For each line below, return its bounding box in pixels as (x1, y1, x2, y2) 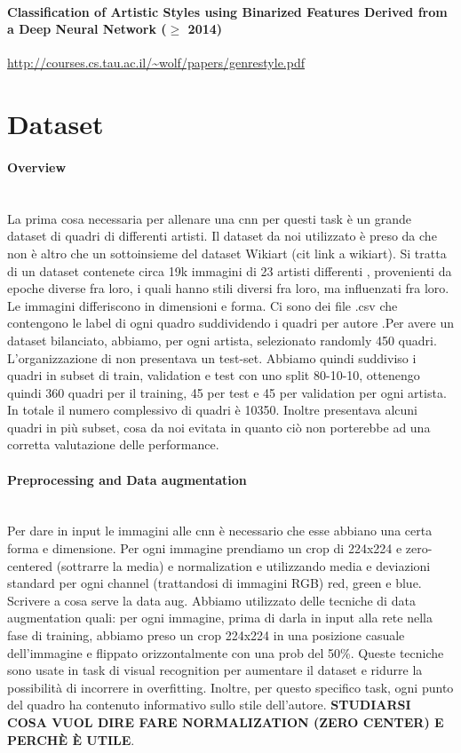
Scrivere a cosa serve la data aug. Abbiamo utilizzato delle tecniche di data (7, 591, 416, 609)
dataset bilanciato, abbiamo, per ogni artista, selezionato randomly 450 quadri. (7, 330, 437, 349)
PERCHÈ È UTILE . (7, 730, 135, 749)
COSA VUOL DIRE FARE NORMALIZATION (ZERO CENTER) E (7, 712, 444, 731)
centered (7, 556, 52, 575)
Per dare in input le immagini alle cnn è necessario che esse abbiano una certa (7, 521, 433, 540)
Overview (7, 157, 67, 176)
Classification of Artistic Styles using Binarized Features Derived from (7, 2, 448, 20)
